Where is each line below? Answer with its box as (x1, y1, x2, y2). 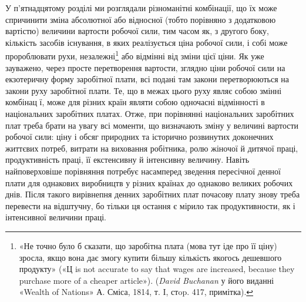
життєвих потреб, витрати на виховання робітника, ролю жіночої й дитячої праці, (5, 142, 298, 154)
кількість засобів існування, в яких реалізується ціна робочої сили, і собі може (5, 36, 288, 48)
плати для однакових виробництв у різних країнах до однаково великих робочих (5, 176, 293, 189)
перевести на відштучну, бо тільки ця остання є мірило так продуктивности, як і (5, 199, 295, 212)
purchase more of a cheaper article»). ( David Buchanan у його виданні (19, 274, 274, 286)
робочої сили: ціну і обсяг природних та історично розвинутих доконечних (5, 130, 274, 143)
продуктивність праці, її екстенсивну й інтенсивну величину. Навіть (5, 153, 250, 166)
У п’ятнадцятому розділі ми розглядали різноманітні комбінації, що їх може (5, 2, 277, 14)
